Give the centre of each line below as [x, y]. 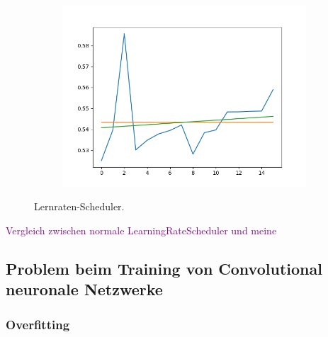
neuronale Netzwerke [84, 289]
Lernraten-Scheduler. [79, 206]
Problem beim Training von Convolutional [164, 269]
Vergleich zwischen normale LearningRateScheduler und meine [141, 230]
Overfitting [38, 324]
